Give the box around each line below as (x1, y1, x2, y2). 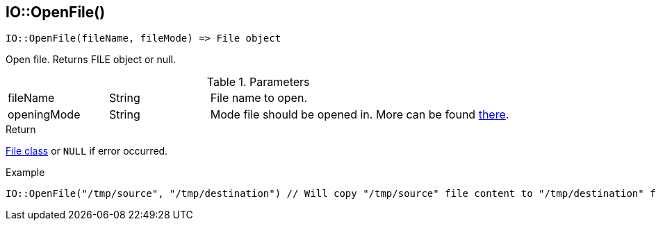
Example (6, 166, 45, 179)
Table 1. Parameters (206, 75, 310, 89)
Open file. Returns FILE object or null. (6, 53, 176, 66)
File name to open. (210, 91, 308, 105)
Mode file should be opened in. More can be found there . (210, 107, 509, 122)
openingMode (8, 107, 81, 122)
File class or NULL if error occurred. (6, 145, 168, 157)
